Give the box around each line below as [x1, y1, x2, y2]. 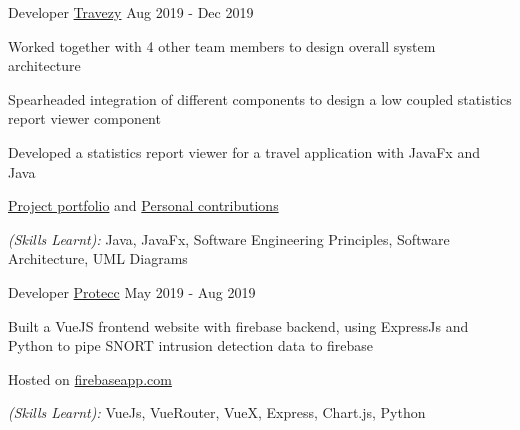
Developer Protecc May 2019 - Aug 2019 [8, 281, 256, 302]
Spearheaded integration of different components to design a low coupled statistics [8, 88, 512, 109]
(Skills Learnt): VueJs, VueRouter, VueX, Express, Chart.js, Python [8, 402, 426, 423]
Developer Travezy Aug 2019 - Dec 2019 [8, 2, 254, 22]
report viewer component [8, 108, 161, 129]
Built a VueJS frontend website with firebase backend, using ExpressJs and [8, 315, 469, 336]
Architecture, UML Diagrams [8, 248, 188, 269]
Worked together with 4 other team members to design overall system [8, 35, 436, 56]
